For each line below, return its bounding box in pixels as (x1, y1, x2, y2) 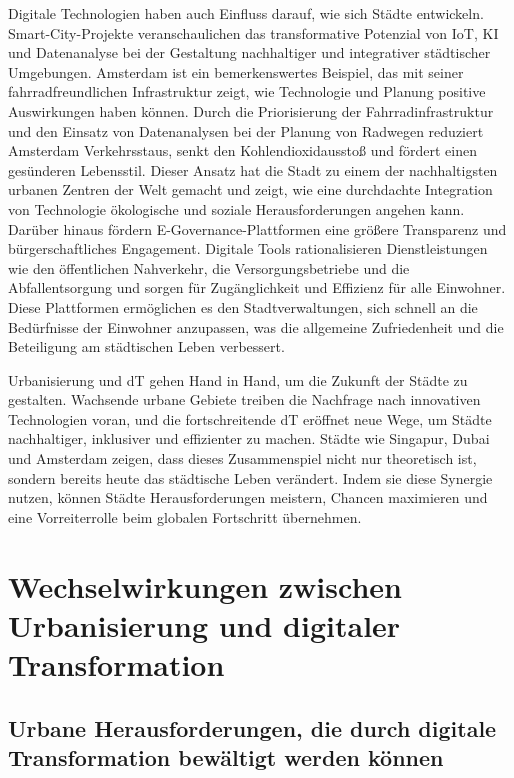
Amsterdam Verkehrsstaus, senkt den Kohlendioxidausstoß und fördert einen (8, 140, 477, 161)
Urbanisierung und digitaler (8, 604, 401, 645)
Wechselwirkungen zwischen (8, 565, 402, 606)
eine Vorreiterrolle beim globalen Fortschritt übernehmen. (8, 506, 362, 527)
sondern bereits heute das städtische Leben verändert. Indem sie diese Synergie (8, 467, 493, 488)
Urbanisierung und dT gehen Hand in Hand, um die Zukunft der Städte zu (8, 369, 468, 390)
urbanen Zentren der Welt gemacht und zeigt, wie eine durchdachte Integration (8, 179, 493, 200)
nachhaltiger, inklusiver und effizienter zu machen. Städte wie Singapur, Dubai (8, 428, 490, 449)
